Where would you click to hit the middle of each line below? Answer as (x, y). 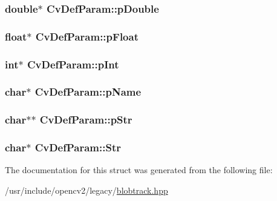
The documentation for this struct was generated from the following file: (139, 170)
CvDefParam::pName (88, 92)
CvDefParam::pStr (86, 120)
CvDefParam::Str (78, 147)
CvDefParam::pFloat (87, 36)
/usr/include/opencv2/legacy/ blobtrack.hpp (86, 190)
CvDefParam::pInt (73, 64)
